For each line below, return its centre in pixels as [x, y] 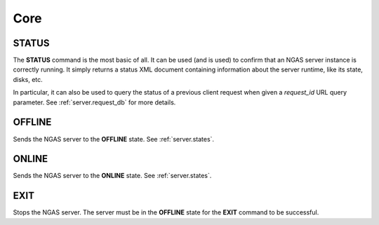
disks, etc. [28, 79]
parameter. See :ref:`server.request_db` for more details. [94, 102]
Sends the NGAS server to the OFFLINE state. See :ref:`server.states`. [113, 139]
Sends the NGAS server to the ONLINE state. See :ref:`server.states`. [112, 176]
